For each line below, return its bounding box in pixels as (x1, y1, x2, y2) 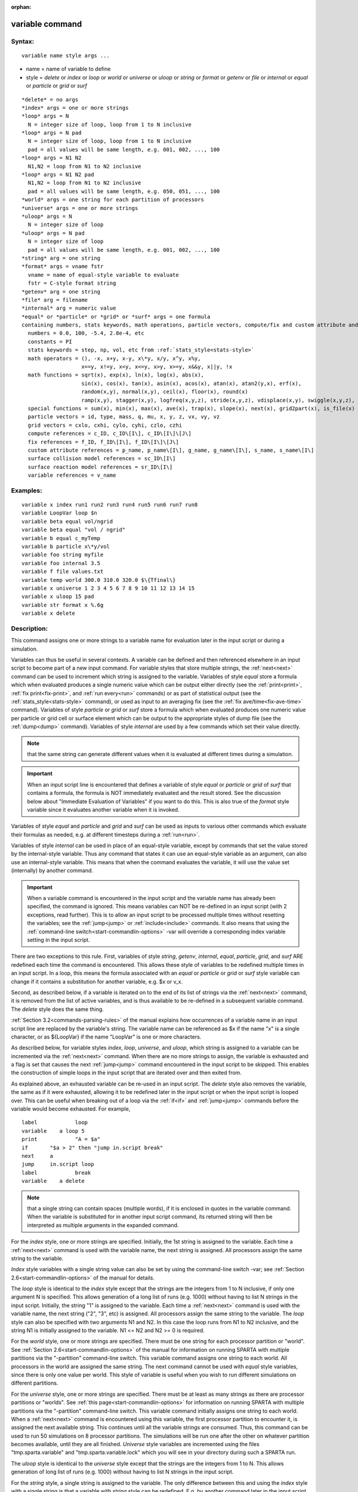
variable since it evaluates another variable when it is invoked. (27, 806, 180, 813)
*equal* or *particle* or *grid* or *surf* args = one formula (21, 313, 211, 320)
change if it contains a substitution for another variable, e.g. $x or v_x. (11, 978, 183, 985)
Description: (11, 624, 48, 633)
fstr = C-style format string (27, 280, 116, 286)
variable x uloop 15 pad (21, 593, 94, 600)
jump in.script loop (21, 1161, 94, 1168)
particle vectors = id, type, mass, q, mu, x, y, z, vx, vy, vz (27, 414, 220, 420)
